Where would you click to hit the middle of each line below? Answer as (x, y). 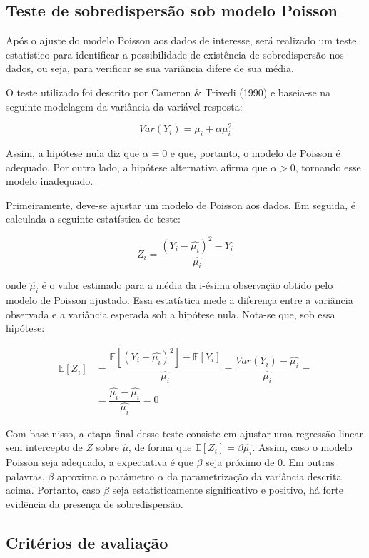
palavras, (25, 476)
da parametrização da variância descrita (254, 476)
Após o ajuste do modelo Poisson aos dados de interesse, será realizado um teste (181, 40)
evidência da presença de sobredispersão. (95, 504)
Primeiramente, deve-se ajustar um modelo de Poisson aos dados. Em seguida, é (181, 204)
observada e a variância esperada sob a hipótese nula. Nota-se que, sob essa (171, 314)
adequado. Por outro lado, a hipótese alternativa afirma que (137, 167)
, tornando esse (328, 167)
